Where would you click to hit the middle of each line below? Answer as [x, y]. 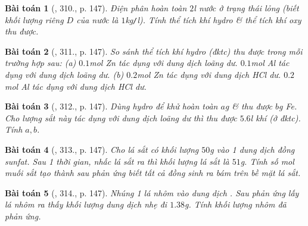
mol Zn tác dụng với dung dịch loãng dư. [164, 63]
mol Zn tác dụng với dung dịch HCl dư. [209, 75]
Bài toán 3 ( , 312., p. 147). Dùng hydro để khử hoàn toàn [111, 106]
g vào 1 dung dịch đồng [252, 149]
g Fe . [288, 106]
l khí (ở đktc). [276, 117]
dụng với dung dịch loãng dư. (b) [64, 75]
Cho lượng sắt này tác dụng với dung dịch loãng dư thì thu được [121, 117]
